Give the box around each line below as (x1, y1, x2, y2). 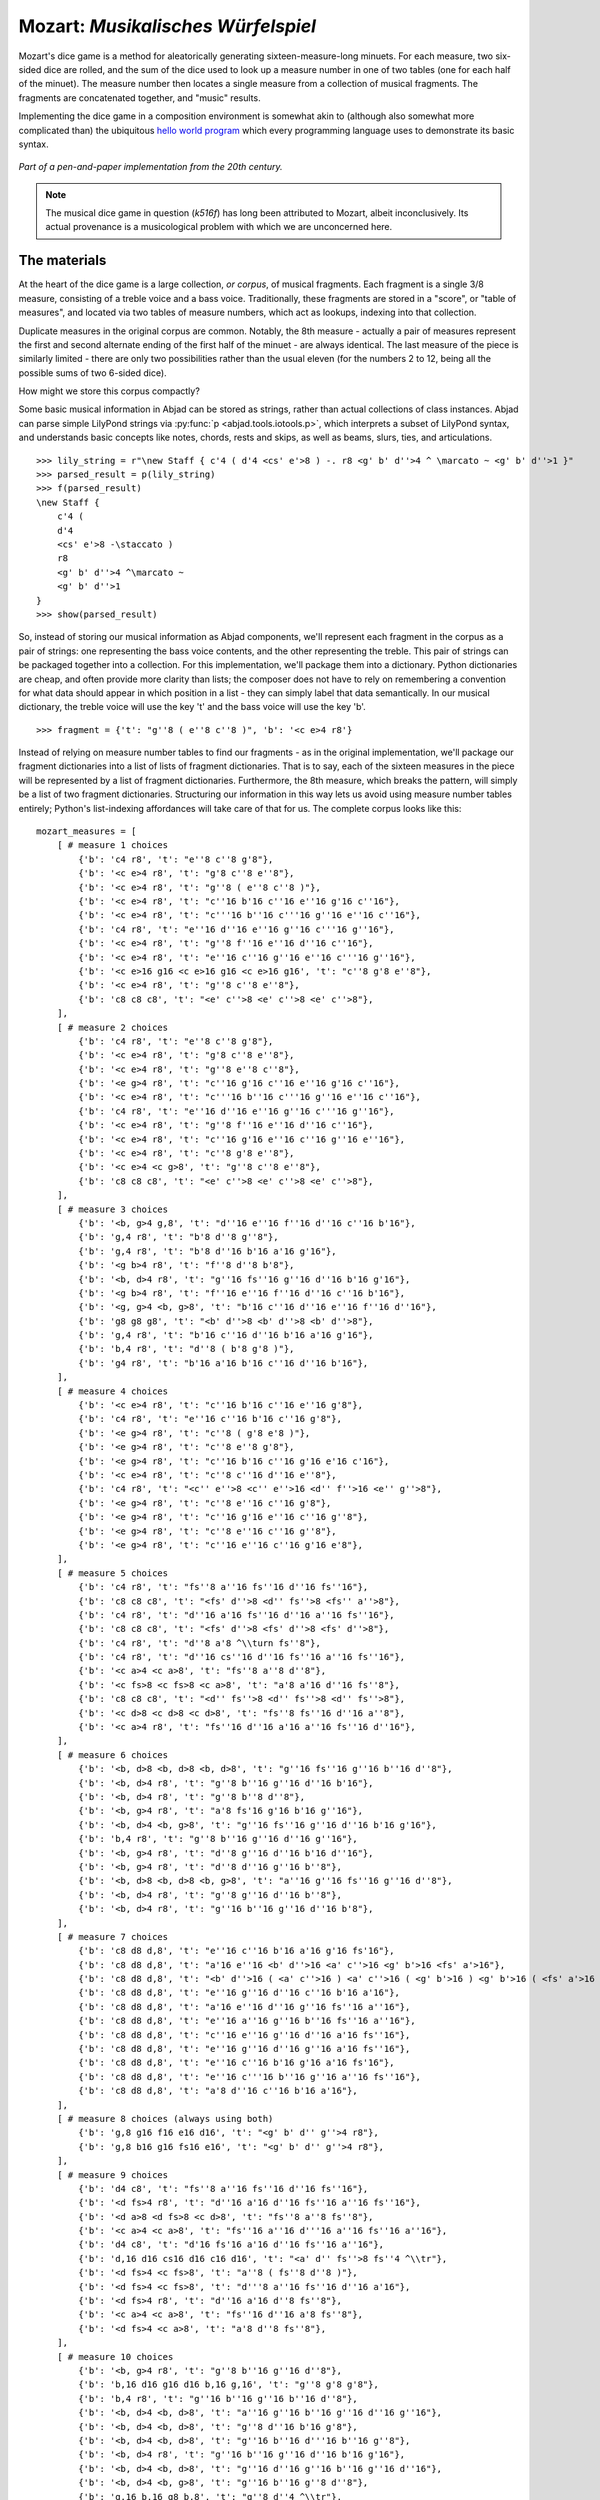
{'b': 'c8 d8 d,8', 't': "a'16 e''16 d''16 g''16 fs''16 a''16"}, (78, 2001, 411, 2012)
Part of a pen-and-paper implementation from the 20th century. (18, 161, 283, 173)
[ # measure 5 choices (56, 1567, 169, 1579)
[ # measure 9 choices (56, 2169, 169, 2180)
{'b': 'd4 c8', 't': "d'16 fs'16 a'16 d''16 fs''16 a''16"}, (78, 2239, 385, 2250)
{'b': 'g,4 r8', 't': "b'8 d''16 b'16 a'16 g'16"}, (78, 1245, 337, 1257)
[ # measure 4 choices (56, 1385, 169, 1397)
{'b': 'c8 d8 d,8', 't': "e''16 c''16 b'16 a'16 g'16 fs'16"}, (78, 1945, 395, 1957)
